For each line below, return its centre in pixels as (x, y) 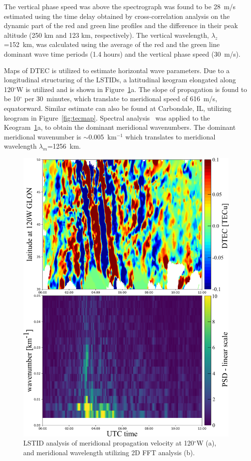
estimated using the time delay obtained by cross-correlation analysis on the (117, 16)
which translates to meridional (170, 136)
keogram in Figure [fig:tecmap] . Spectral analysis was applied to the (107, 117)
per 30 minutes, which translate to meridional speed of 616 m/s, (121, 99)
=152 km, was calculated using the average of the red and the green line (112, 44)
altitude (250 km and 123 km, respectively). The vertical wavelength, (107, 35)
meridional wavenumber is (43, 136)
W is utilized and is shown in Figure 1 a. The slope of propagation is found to (132, 89)
